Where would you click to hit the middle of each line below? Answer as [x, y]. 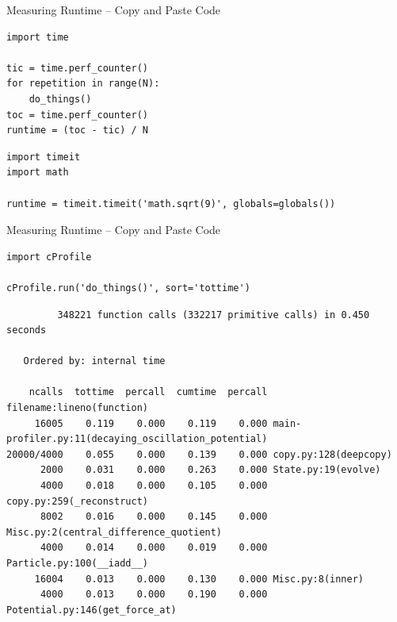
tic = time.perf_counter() [77, 68]
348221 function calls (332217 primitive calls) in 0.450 [214, 315]
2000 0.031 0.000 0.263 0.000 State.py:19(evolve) [210, 470]
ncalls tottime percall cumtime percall [148, 392]
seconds [27, 330]
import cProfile [49, 257]
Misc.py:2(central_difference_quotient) [115, 532]
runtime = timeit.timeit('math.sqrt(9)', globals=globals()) [171, 203]
